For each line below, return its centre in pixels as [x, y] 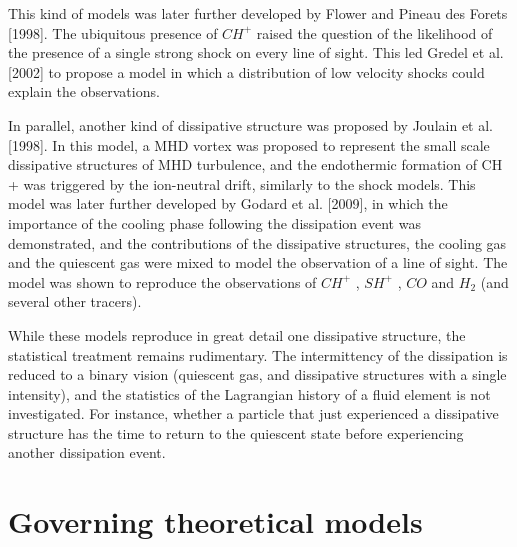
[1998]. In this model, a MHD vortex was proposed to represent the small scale [249, 144]
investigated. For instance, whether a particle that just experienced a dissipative [253, 413]
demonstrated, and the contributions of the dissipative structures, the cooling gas [257, 242]
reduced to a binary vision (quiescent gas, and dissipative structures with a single [257, 374]
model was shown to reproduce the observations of [162, 281]
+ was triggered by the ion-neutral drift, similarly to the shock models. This [242, 183]
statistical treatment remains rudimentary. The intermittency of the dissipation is [258, 354]
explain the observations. [84, 91]
